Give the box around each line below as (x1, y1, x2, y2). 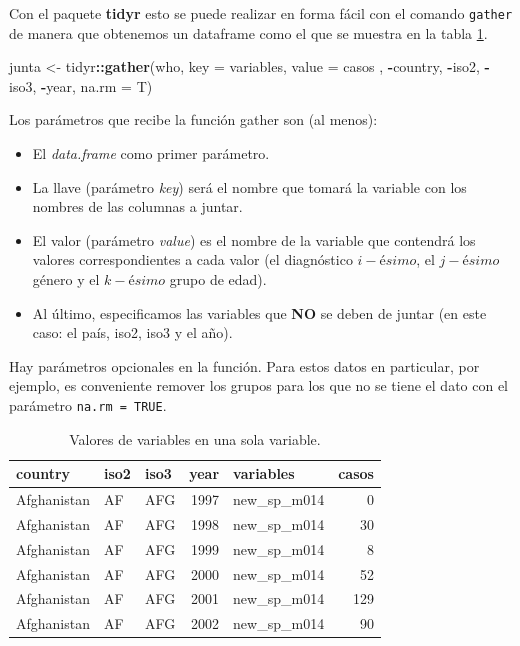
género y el (32, 269, 100, 289)
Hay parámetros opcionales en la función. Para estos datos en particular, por (9, 355, 480, 376)
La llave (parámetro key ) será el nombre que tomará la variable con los (32, 176, 467, 197)
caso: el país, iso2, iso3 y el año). (32, 322, 233, 343)
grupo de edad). (169, 269, 267, 289)
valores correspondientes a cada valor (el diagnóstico (32, 249, 353, 270)
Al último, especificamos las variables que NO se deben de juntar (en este (32, 302, 487, 323)
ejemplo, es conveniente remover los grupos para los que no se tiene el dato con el (9, 375, 509, 396)
